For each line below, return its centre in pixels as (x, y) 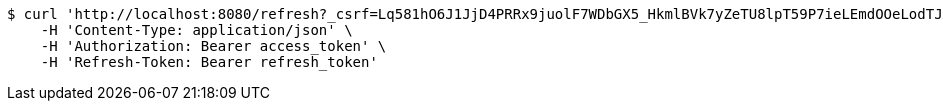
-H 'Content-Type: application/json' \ (196, 30)
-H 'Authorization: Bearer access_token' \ (213, 46)
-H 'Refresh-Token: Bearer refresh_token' (209, 62)
